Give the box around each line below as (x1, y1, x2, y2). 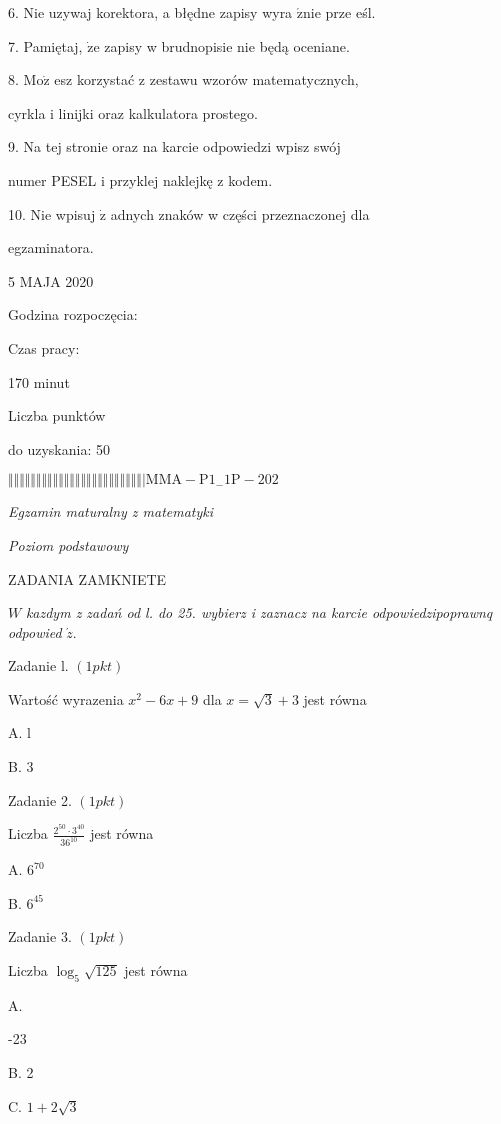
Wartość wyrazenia (8, 688, 124, 709)
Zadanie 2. (8, 789, 72, 810)
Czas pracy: (8, 337, 80, 358)
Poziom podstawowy (8, 534, 129, 555)
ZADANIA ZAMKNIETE (8, 568, 167, 589)
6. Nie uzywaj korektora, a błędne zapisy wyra (8, 2, 293, 22)
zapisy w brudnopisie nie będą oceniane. (104, 35, 350, 56)
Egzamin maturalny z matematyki (8, 501, 214, 522)
